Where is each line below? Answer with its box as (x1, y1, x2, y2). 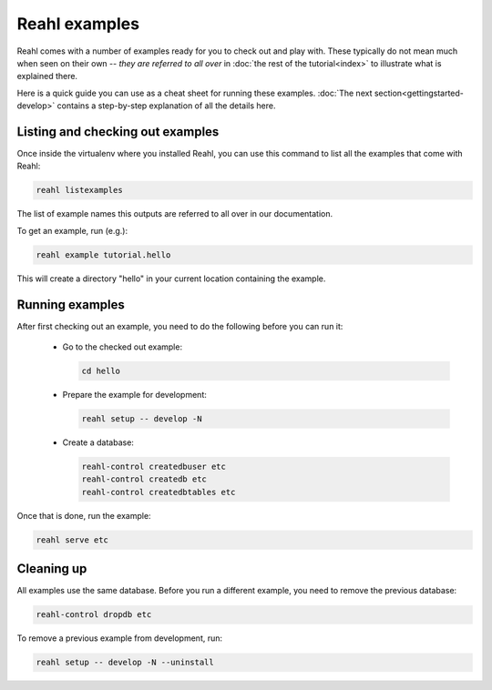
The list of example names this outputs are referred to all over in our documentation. (16, 208, 333, 219)
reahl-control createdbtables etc (81, 487, 236, 497)
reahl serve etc (36, 534, 109, 545)
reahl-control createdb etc (81, 474, 207, 484)
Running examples (16, 297, 125, 312)
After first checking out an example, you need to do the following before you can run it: (16, 320, 343, 331)
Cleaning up (16, 561, 87, 577)
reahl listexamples (36, 185, 123, 196)
